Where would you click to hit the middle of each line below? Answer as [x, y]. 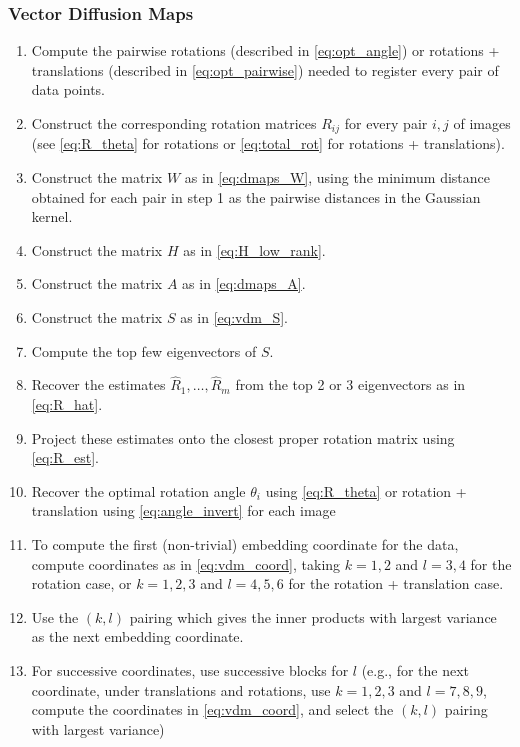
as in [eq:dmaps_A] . [244, 283]
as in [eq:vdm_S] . [234, 317]
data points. [68, 89]
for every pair [386, 123]
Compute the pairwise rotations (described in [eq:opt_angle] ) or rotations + [265, 50]
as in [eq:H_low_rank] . [254, 249]
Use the [55, 616]
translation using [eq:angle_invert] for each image [183, 510]
